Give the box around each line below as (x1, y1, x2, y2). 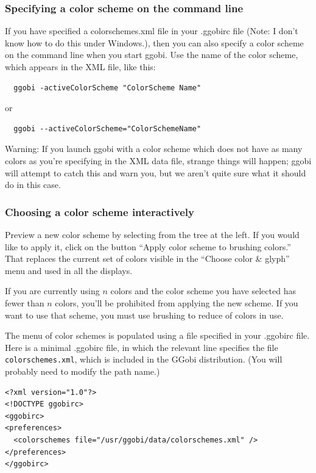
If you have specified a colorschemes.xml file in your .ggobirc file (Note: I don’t (5, 24, 298, 37)
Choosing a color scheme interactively (5, 204, 194, 219)
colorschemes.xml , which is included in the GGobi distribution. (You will (5, 353, 283, 366)
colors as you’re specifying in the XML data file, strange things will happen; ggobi (5, 154, 312, 167)
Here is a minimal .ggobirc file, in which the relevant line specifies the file (5, 341, 278, 353)
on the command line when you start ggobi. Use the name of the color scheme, (5, 48, 298, 61)
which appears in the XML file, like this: (5, 60, 156, 73)
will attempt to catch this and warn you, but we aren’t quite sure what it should (5, 166, 306, 179)
